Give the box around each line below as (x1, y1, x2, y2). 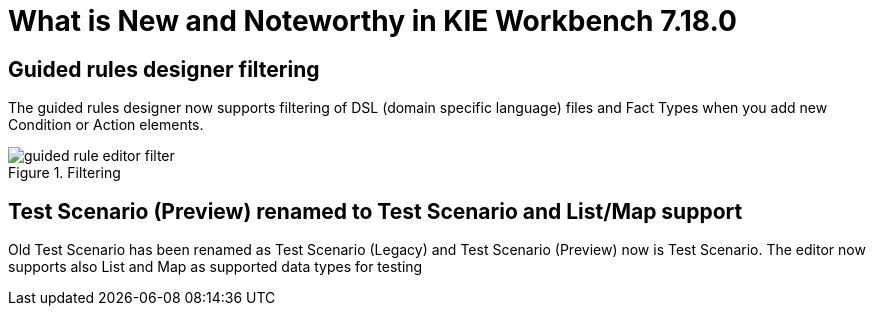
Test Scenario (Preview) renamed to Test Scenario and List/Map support (8, 198, 743, 224)
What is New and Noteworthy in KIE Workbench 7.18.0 (8, 4, 737, 38)
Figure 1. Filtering (8, 164, 121, 182)
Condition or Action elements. (8, 116, 204, 134)
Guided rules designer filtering (8, 56, 320, 82)
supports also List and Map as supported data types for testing (8, 258, 423, 276)
